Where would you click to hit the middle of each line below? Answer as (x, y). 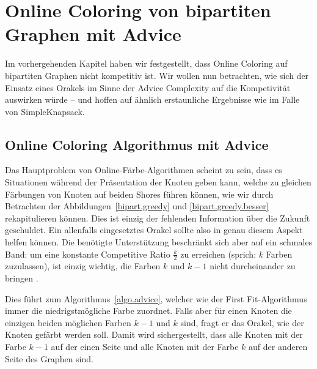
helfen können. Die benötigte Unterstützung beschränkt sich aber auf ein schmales (159, 242)
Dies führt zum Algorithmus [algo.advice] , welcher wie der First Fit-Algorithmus (156, 298)
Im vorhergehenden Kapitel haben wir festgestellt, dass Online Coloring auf (146, 63)
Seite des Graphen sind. (49, 358)
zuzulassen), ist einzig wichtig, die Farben (83, 266)
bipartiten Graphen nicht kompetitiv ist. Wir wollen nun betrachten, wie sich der (157, 75)
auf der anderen (278, 347)
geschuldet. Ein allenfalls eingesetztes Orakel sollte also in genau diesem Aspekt (154, 230)
